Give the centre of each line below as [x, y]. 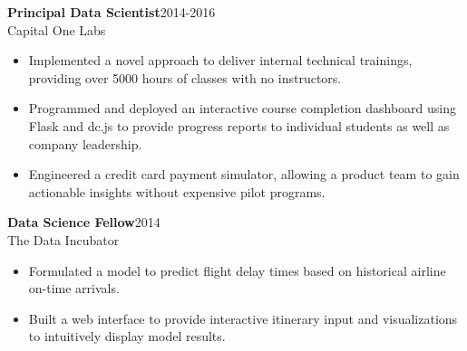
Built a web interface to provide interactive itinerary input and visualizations [243, 318]
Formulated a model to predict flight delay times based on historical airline [237, 270]
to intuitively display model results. [127, 336]
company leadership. [85, 143]
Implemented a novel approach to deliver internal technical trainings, [220, 60]
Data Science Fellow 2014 [84, 222]
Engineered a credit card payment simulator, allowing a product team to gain [244, 174]
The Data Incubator [63, 239]
